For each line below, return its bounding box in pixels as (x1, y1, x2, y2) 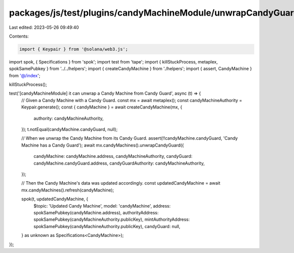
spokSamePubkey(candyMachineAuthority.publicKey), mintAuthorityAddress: (33, 216, 190, 222)
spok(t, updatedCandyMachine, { (21, 196, 88, 202)
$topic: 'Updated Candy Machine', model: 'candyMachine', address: (33, 203, 171, 209)
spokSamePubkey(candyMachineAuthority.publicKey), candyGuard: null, (33, 223, 181, 229)
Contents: (9, 33, 29, 39)
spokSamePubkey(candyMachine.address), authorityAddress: (33, 210, 159, 215)
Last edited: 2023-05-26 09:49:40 (9, 24, 79, 30)
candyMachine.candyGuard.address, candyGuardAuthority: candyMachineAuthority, (33, 160, 205, 166)
